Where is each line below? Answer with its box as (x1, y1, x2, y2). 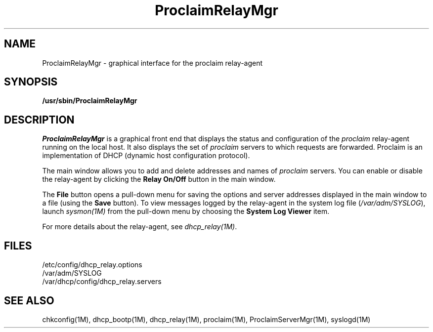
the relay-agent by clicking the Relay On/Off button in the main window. (42, 175, 276, 184)
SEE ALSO (4, 294, 54, 307)
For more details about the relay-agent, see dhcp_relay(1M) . (42, 222, 237, 231)
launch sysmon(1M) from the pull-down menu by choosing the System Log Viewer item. (42, 207, 330, 216)
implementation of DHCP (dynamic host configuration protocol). (42, 151, 250, 160)
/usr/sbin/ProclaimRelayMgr (42, 96, 137, 105)
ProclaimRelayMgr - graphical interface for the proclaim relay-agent (42, 58, 263, 67)
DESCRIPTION (4, 113, 75, 126)
